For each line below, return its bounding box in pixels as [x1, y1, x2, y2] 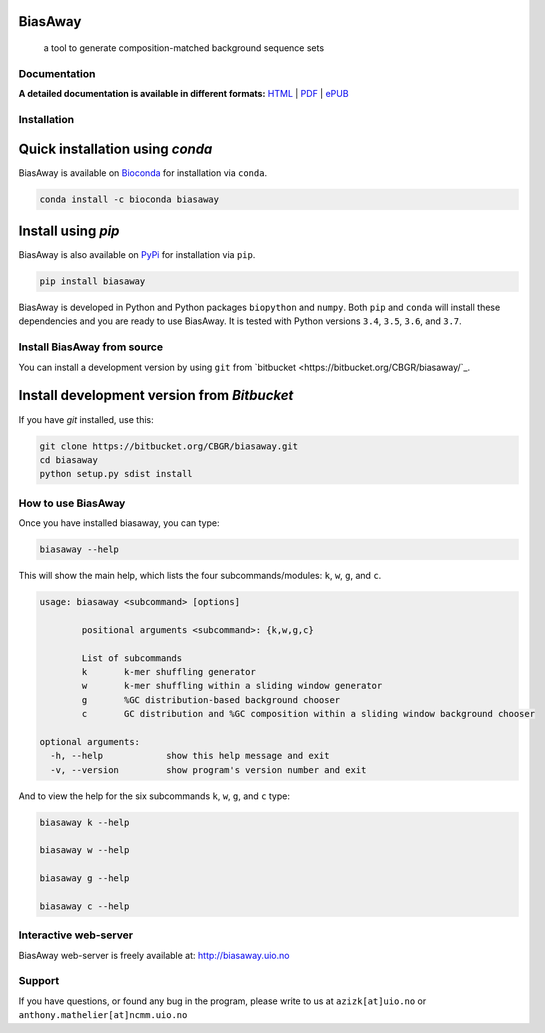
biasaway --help [39, 544, 120, 555]
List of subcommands [81, 652, 183, 664]
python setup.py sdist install [39, 468, 194, 480]
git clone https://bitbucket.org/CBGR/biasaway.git [39, 440, 299, 452]
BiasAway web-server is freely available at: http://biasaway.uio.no [18, 949, 290, 961]
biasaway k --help [39, 816, 130, 828]
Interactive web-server [18, 928, 134, 942]
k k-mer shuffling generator [81, 666, 257, 677]
